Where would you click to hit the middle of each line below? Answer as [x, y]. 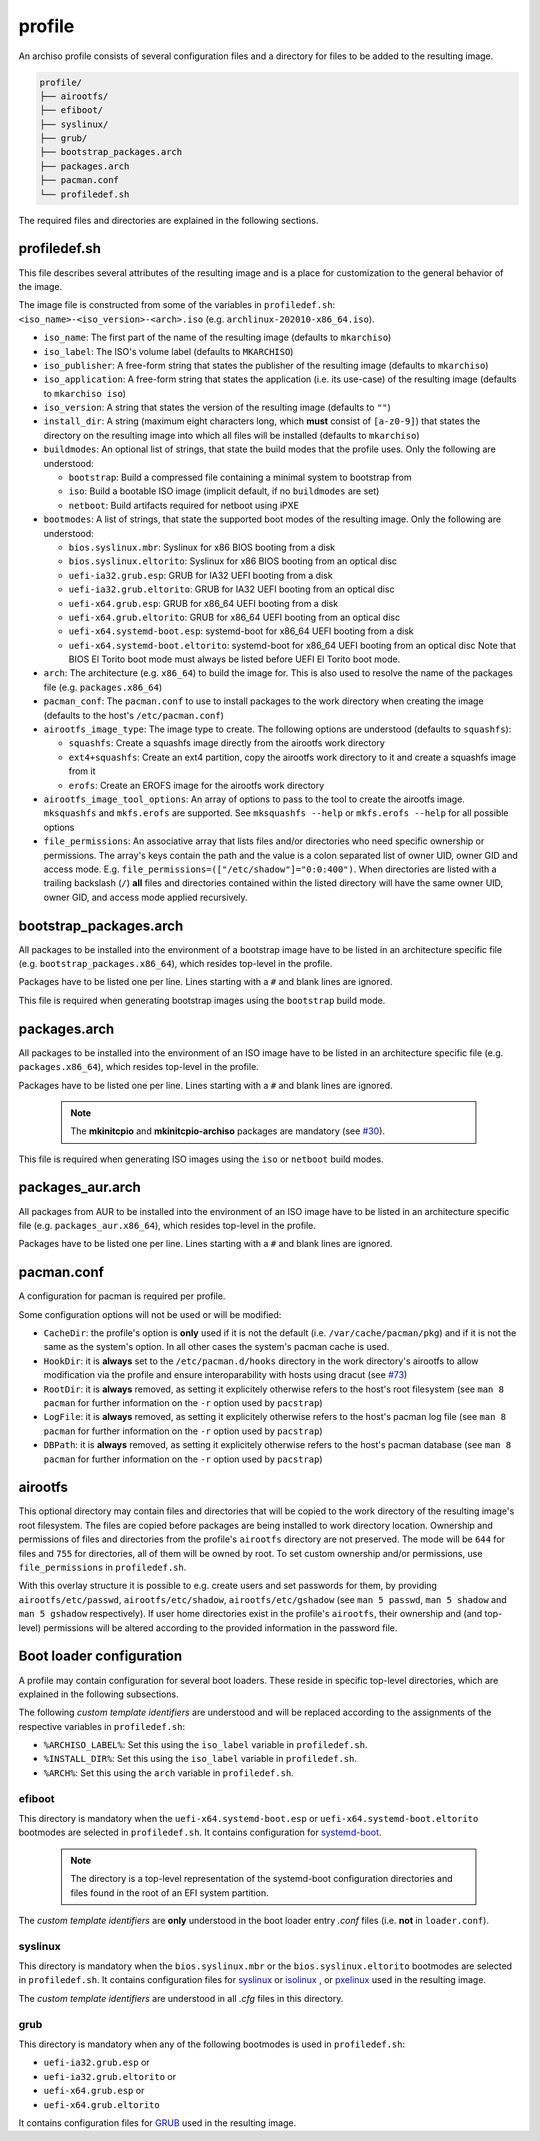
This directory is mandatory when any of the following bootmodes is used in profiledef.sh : [211, 2044]
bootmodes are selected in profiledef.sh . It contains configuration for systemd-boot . [200, 1832]
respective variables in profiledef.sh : [101, 1726]
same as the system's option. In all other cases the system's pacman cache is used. [216, 1347]
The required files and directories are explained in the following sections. [168, 220]
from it [82, 771]
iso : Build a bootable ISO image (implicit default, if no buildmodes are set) [224, 491]
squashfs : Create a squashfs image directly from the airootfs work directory [226, 743]
